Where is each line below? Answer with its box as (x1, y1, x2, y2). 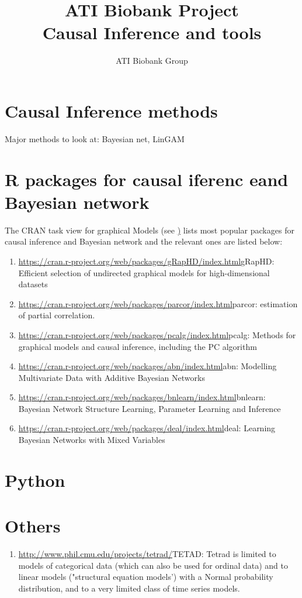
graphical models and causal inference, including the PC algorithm (18, 340, 257, 352)
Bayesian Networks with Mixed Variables (18, 434, 165, 446)
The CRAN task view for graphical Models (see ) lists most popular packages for (5, 224, 294, 236)
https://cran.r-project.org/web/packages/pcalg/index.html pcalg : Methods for (18, 328, 296, 341)
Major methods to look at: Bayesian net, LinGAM (5, 132, 185, 145)
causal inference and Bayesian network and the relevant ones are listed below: (5, 235, 283, 248)
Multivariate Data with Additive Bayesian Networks (18, 371, 205, 383)
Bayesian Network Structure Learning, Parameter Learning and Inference (18, 402, 281, 414)
